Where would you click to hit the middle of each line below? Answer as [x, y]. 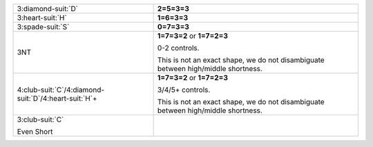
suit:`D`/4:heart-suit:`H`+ [57, 98]
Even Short [35, 131]
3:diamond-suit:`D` [48, 9]
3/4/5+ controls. [184, 90]
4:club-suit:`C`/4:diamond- [61, 90]
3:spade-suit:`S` [43, 27]
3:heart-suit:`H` [42, 18]
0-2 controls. [178, 48]
